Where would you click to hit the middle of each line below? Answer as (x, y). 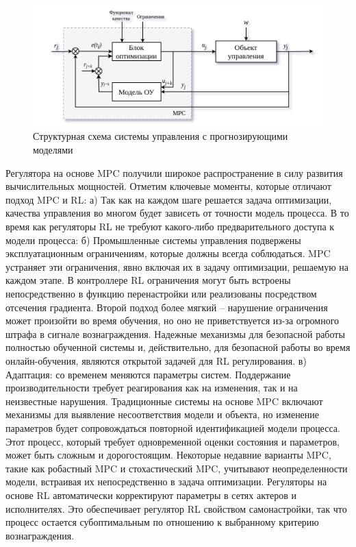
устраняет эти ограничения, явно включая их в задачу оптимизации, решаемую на (177, 266)
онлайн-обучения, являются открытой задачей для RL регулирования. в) (156, 360)
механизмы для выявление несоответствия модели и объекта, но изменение (163, 414)
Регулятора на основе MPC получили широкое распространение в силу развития (174, 172)
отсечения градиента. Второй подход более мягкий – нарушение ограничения (167, 307)
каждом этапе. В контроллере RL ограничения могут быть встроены (148, 280)
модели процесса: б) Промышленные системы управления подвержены (153, 240)
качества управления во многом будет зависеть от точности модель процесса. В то (177, 213)
